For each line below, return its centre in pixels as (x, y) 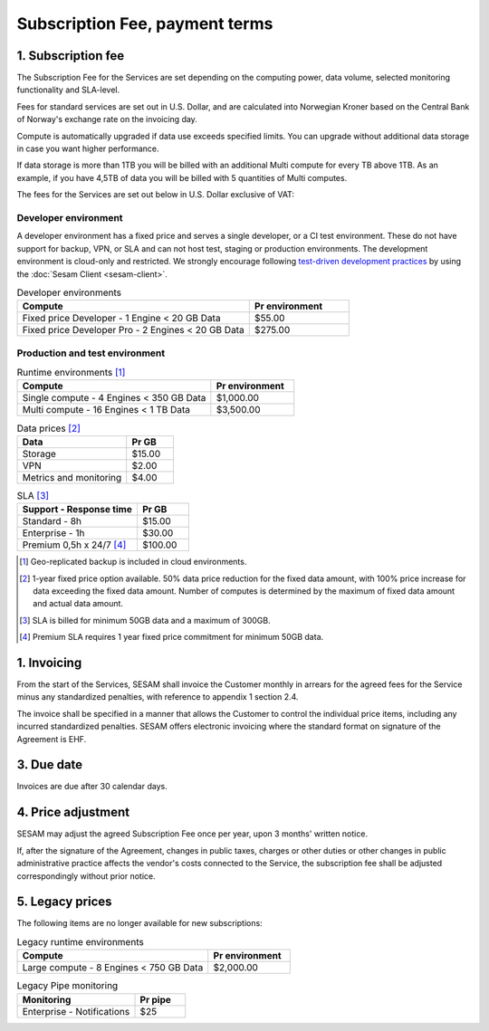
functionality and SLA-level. (68, 90)
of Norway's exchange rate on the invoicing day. (107, 119)
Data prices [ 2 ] (49, 428)
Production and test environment (91, 353)
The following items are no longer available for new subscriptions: (139, 923)
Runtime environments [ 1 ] (71, 373)
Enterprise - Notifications (76, 1011)
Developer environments (69, 292)
